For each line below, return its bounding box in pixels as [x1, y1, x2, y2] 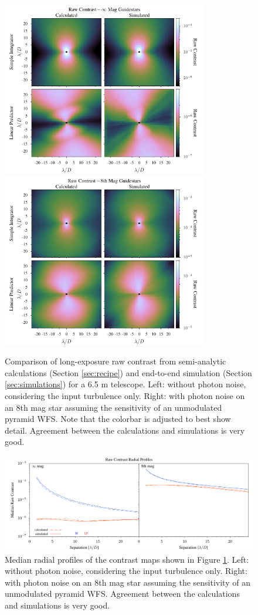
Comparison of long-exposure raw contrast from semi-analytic [5, 355, 226, 367]
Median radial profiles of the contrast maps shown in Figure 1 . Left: [5, 553, 249, 565]
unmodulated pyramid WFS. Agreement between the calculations [5, 587, 240, 600]
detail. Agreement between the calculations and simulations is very [5, 424, 245, 436]
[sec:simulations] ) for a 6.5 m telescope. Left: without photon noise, [5, 378, 246, 390]
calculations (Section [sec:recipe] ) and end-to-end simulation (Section [5, 366, 252, 379]
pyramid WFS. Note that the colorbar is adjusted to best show [5, 413, 231, 425]
